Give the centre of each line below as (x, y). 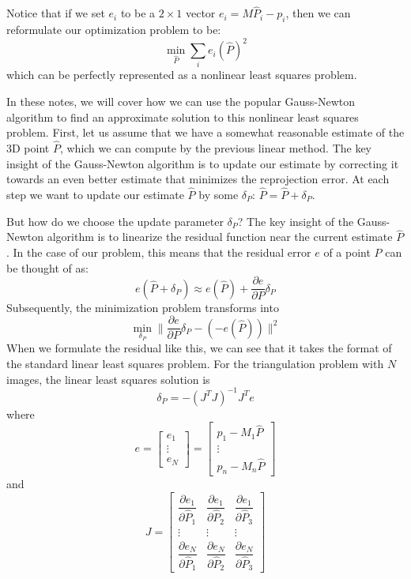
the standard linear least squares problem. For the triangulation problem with (195, 363)
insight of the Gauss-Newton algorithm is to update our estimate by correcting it (203, 163)
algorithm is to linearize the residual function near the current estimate (220, 237)
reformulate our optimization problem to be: (114, 30)
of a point (347, 252)
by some (219, 195)
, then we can (318, 13)
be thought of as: (47, 267)
